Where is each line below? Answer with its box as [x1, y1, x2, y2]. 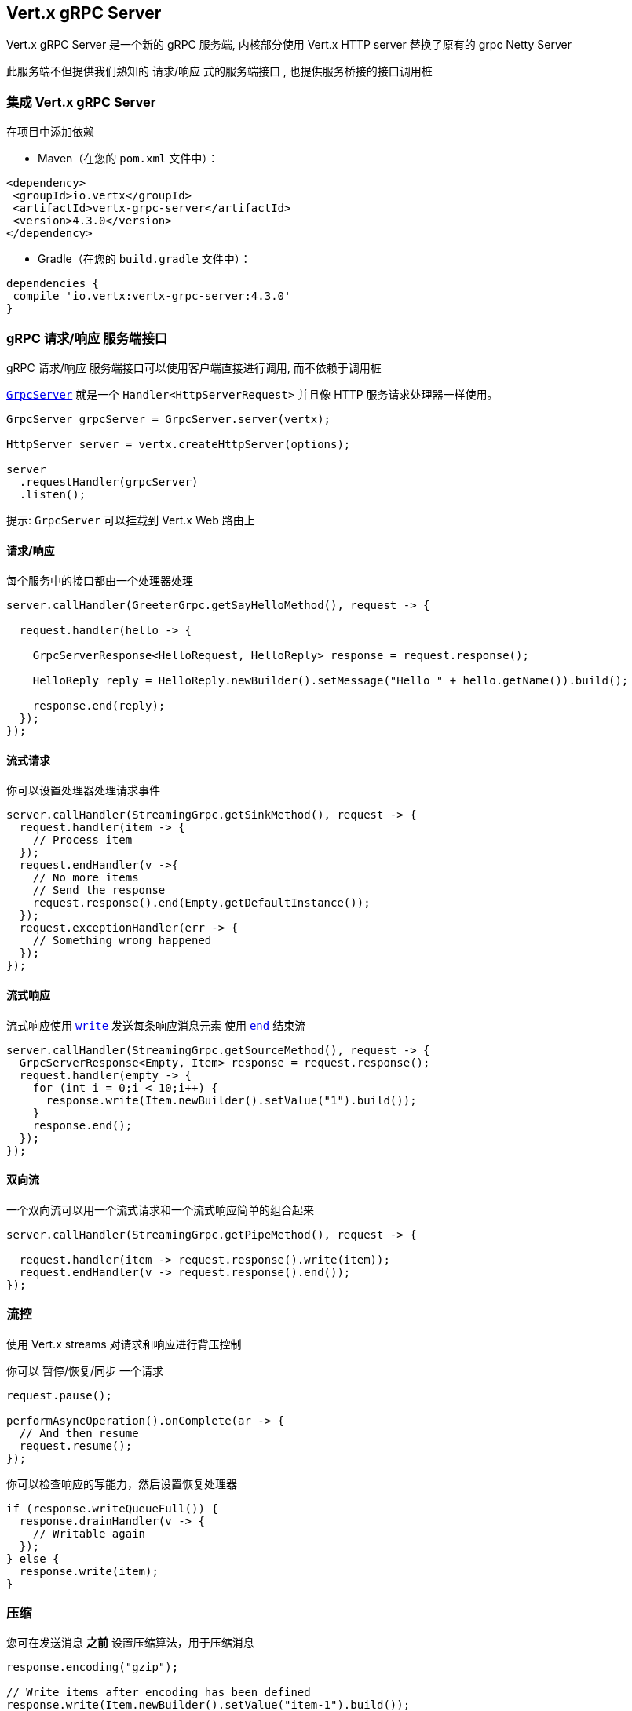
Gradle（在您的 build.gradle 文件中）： [38, 252, 251, 266]
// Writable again [32, 1527, 146, 1540]
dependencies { [6, 277, 100, 290]
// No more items [32, 871, 139, 885]
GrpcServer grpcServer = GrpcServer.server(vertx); [6, 412, 331, 425]
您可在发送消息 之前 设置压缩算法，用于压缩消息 [6, 1636, 254, 1650]
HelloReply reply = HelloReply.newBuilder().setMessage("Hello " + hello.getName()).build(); [32, 674, 629, 688]
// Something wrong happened [32, 934, 212, 947]
